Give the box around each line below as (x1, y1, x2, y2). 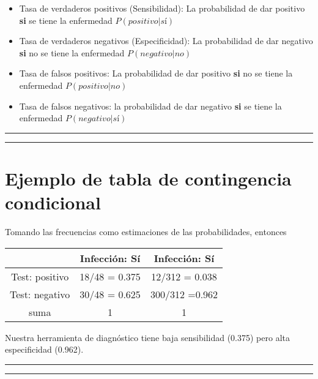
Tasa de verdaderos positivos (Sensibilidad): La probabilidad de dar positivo (19, 2, 305, 14)
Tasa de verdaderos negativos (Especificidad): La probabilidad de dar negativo (19, 34, 313, 47)
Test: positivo (10, 269, 69, 283)
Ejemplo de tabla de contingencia (5, 165, 292, 190)
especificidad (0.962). (5, 343, 84, 356)
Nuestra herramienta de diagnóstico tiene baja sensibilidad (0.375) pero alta (5, 331, 290, 343)
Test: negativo (10, 287, 70, 301)
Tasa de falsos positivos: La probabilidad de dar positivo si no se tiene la (19, 67, 293, 80)
